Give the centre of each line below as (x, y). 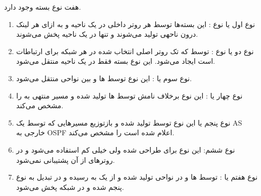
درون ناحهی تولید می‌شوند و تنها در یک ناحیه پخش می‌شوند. (107, 34)
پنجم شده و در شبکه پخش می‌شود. (70, 187)
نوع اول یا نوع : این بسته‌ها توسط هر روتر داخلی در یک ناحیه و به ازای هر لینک (136, 24)
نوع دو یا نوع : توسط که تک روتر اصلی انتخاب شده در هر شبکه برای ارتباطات (135, 51)
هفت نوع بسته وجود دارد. (43, 7)
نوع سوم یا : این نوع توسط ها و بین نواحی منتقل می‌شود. (104, 78)
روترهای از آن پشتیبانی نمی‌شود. (65, 160)
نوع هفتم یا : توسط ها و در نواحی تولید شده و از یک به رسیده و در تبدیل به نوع (137, 177)
